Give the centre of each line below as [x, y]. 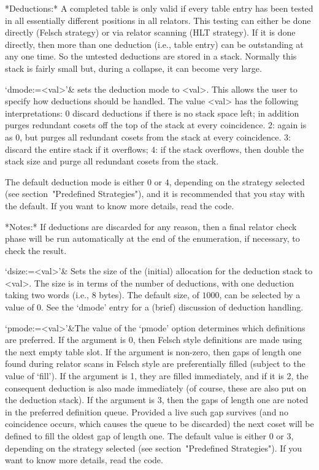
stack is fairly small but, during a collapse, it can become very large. [133, 68]
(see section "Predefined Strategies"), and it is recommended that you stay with [155, 194]
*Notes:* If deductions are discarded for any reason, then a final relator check [151, 226]
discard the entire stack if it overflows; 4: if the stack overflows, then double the [155, 149]
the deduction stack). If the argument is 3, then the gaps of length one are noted [157, 400]
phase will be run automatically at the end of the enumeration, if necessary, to [152, 238]
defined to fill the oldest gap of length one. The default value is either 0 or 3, [149, 436]
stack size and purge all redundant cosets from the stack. [112, 161]
